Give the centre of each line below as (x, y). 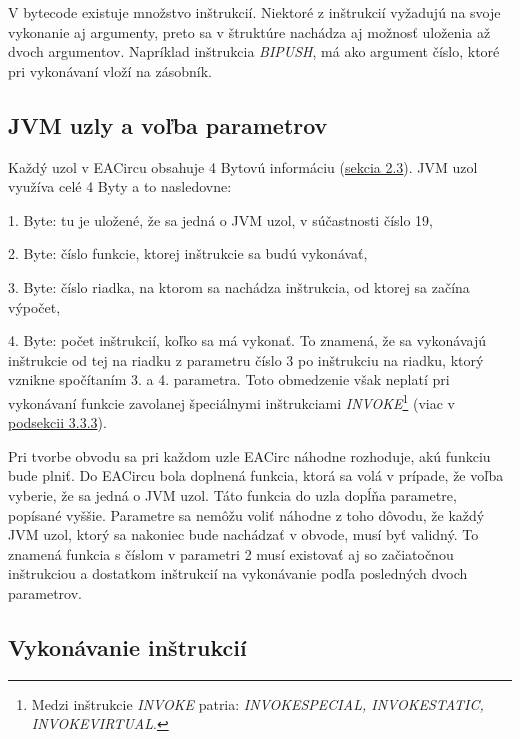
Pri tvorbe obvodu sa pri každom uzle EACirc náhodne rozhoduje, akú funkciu (249, 455)
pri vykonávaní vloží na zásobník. (110, 70)
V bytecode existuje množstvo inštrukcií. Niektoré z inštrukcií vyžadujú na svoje (254, 12)
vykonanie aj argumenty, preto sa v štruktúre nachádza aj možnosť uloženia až (249, 31)
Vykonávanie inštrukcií (127, 646)
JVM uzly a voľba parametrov (168, 124)
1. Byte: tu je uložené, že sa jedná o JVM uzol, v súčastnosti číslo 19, (220, 219)
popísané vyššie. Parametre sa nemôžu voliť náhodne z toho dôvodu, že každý (246, 514)
